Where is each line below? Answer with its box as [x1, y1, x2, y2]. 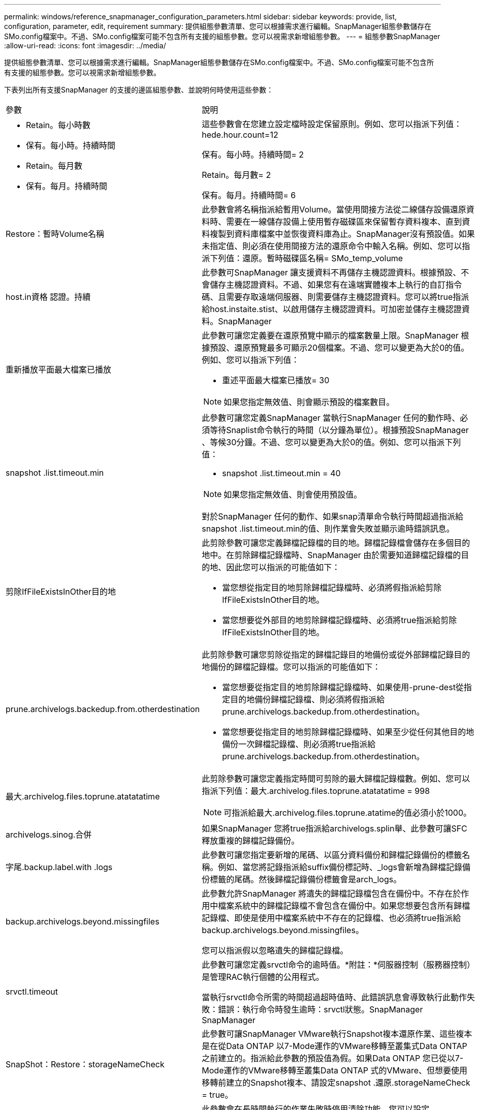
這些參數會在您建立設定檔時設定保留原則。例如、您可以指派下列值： [202, 119, 462, 129]
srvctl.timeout [6, 986, 58, 997]
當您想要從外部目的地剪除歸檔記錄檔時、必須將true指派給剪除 [222, 615, 457, 625]
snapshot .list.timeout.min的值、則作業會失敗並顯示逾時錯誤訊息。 [202, 523, 455, 534]
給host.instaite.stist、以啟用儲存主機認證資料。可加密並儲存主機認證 [202, 304, 462, 314]
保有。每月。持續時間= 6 [202, 190, 296, 200]
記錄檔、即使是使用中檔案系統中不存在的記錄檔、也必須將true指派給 [202, 913, 461, 923]
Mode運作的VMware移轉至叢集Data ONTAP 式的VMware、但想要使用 [202, 1065, 468, 1075]
